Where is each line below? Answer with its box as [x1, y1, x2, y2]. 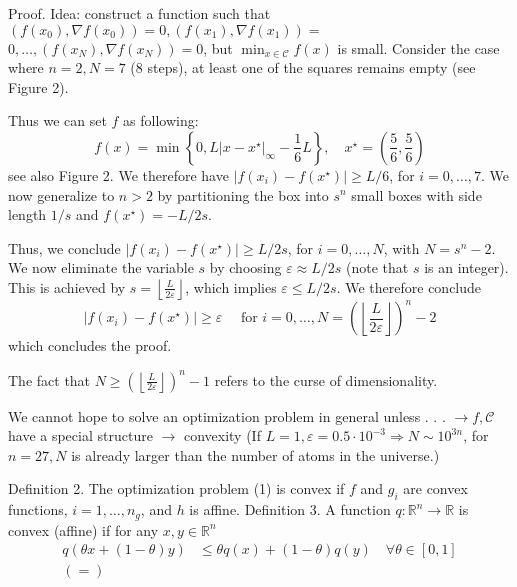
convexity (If [183, 425, 261, 446]
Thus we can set [8, 110, 107, 131]
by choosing [209, 257, 282, 278]
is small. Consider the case [337, 37, 500, 58]
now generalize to [8, 184, 115, 205]
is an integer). [424, 257, 509, 278]
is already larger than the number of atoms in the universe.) [71, 444, 440, 465]
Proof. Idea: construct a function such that [8, 3, 271, 23]
